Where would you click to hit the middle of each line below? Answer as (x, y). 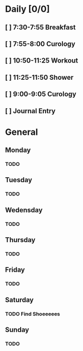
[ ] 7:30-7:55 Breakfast (41, 27)
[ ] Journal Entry (30, 111)
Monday (18, 150)
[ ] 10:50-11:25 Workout (42, 61)
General (22, 132)
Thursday (20, 240)
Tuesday (19, 180)
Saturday (19, 300)
